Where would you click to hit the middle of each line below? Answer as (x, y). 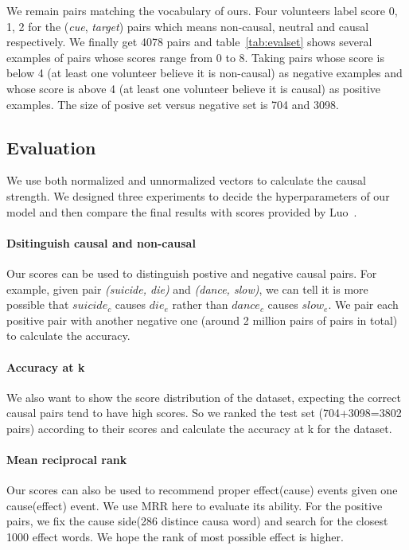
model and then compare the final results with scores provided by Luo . (182, 211)
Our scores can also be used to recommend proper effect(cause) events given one (202, 490)
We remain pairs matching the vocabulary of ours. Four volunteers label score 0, (202, 10)
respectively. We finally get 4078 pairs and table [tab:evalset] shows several (189, 42)
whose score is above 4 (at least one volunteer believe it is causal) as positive (193, 88)
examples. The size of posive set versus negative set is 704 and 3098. (173, 104)
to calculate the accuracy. (68, 335)
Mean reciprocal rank (67, 460)
